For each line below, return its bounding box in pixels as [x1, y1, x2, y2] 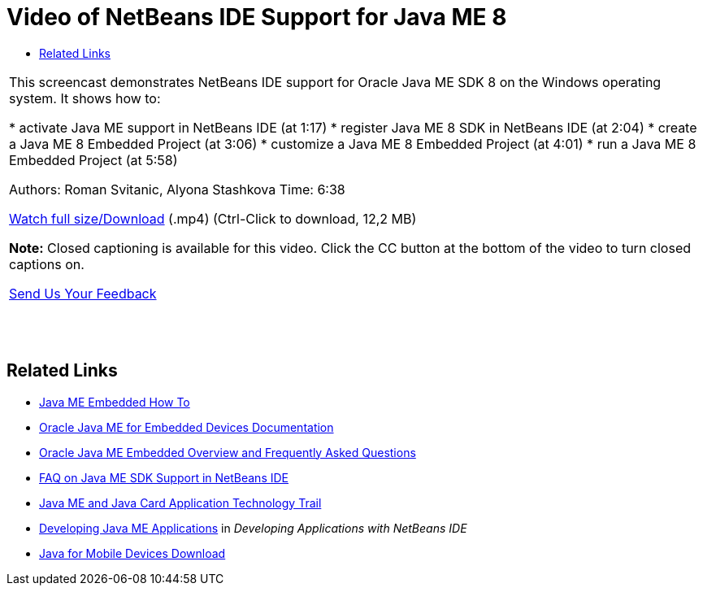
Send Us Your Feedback [9, 285, 157, 302]
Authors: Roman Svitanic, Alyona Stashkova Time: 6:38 [9, 181, 345, 198]
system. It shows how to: [9, 89, 161, 107]
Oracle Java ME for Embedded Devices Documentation [39, 420, 334, 434]
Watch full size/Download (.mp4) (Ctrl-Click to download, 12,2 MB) [9, 210, 417, 227]
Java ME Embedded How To [39, 394, 190, 409]
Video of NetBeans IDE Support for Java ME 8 [7, 3, 507, 31]
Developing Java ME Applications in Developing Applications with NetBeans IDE [39, 520, 467, 535]
